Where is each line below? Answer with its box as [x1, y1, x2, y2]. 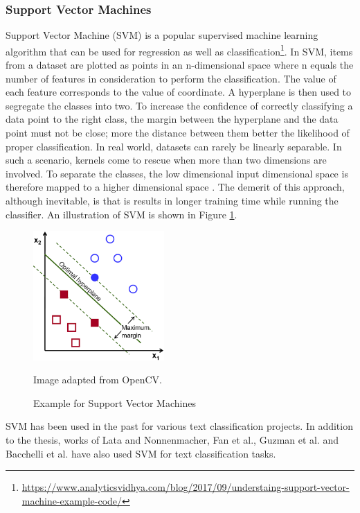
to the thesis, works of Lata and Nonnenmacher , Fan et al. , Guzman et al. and [6, 433, 339, 446]
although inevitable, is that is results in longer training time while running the [6, 193, 339, 207]
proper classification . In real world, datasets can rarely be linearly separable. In [6, 139, 342, 153]
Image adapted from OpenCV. [33, 372, 162, 387]
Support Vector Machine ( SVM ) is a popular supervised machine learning [6, 28, 318, 42]
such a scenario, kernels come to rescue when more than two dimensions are [6, 153, 327, 167]
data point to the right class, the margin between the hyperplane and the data [6, 112, 339, 126]
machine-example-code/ [21, 493, 123, 507]
